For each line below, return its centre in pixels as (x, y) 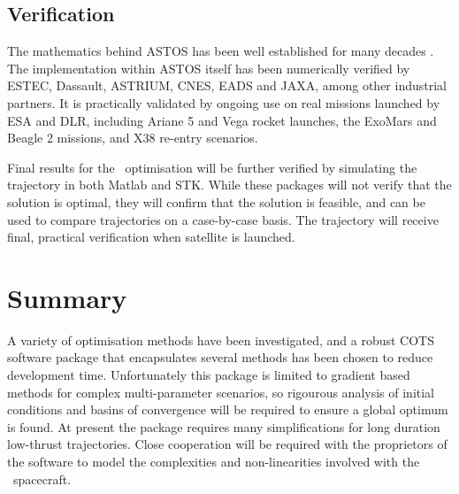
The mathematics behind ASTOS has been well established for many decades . (221, 51)
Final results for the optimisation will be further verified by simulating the (212, 167)
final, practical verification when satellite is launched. (151, 237)
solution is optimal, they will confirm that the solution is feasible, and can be (216, 201)
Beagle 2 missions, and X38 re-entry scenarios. (133, 138)
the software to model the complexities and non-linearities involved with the (214, 462)
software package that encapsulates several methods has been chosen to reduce (220, 357)
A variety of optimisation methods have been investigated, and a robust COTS (221, 340)
